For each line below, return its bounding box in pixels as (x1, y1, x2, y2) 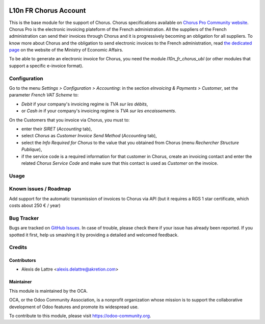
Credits (9, 244, 27, 251)
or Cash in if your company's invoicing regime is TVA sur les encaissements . (21, 108, 177, 114)
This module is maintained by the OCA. (9, 288, 88, 294)
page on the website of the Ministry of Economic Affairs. (9, 47, 124, 53)
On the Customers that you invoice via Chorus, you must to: (9, 117, 130, 123)
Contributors (9, 257, 36, 263)
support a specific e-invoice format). (9, 63, 83, 69)
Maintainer (9, 279, 32, 285)
